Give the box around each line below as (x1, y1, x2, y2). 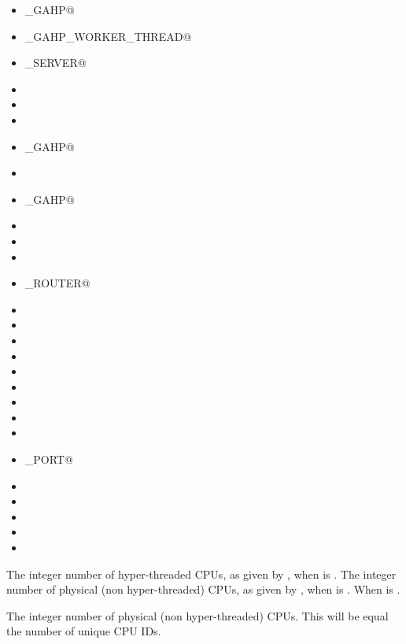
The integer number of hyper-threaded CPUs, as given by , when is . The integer (6, 565, 397, 582)
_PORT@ (24, 451, 73, 468)
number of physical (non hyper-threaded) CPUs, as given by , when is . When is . (6, 581, 400, 598)
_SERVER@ (24, 54, 87, 71)
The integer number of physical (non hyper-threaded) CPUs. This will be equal (6, 607, 389, 624)
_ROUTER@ (24, 275, 90, 291)
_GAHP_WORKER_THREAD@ (24, 28, 192, 44)
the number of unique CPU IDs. (6, 623, 161, 639)
